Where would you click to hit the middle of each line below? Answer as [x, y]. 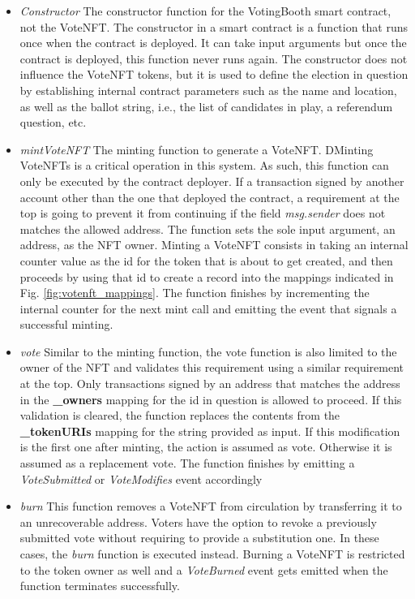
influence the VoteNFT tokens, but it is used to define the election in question [214, 74]
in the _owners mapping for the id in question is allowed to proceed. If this [211, 399]
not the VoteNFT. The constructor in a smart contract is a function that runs [214, 26]
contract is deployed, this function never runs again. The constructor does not [214, 58]
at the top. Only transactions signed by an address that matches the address [210, 384]
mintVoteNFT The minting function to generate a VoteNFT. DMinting [197, 149]
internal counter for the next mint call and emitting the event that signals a [208, 308]
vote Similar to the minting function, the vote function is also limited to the [208, 351]
